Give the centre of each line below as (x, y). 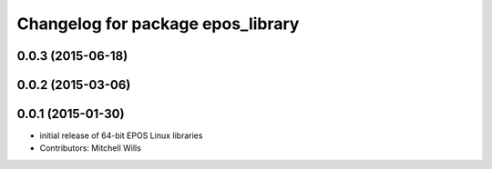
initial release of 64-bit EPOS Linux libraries (121, 135)
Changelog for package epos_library (158, 24)
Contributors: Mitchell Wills (90, 148)
